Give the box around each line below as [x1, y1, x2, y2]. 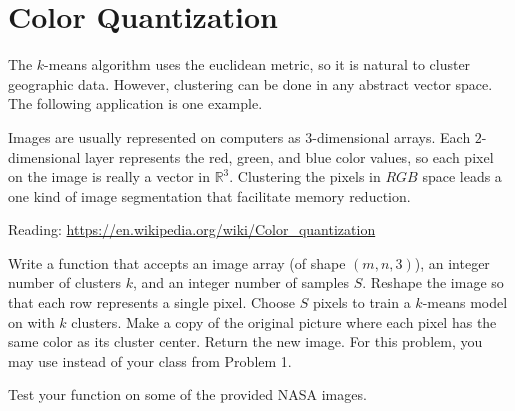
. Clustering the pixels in [229, 166, 381, 187]
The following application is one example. [8, 93, 263, 114]
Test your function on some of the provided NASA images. [8, 384, 367, 405]
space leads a [422, 166, 502, 187]
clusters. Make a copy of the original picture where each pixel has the [71, 311, 497, 332]
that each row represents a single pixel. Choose [8, 292, 295, 313]
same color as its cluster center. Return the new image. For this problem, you [8, 331, 483, 352]
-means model [422, 292, 508, 313]
